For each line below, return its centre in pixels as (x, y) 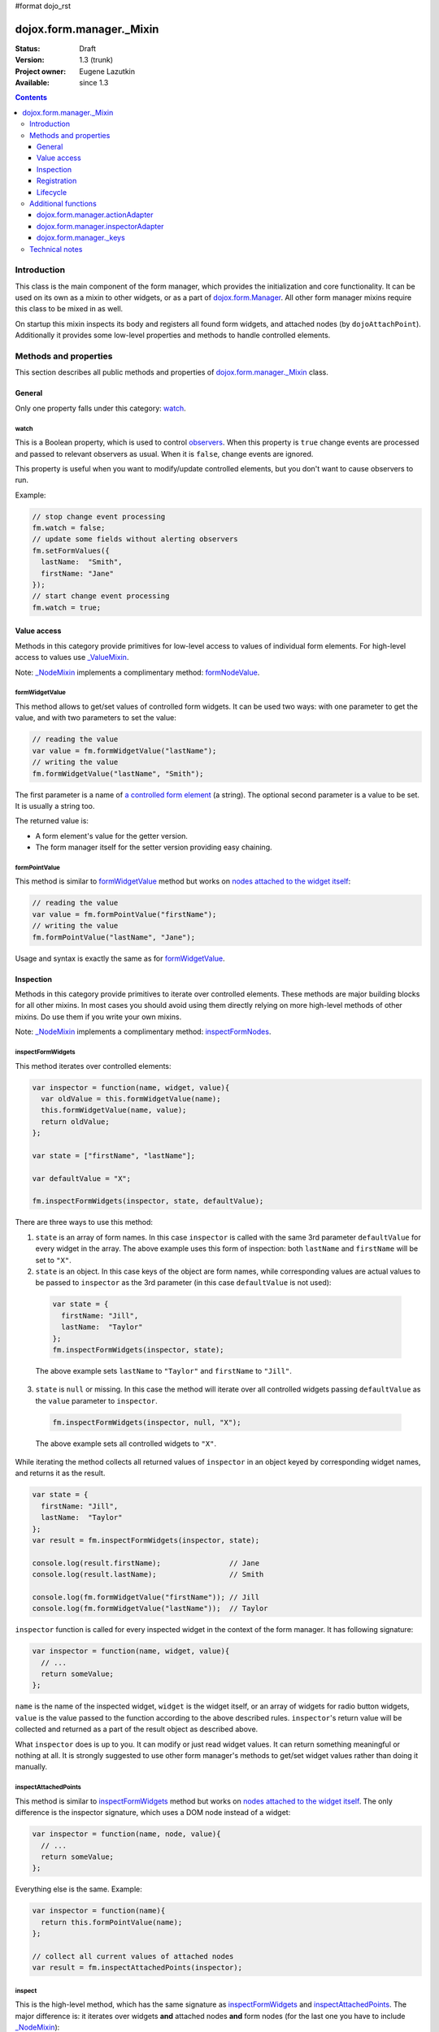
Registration (57, 181)
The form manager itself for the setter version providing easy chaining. (154, 847)
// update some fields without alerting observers (135, 539)
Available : (33, 83)
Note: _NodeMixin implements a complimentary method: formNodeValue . (137, 672)
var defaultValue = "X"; (82, 1178)
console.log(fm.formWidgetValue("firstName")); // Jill (146, 1597)
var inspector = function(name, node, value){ (126, 1834)
